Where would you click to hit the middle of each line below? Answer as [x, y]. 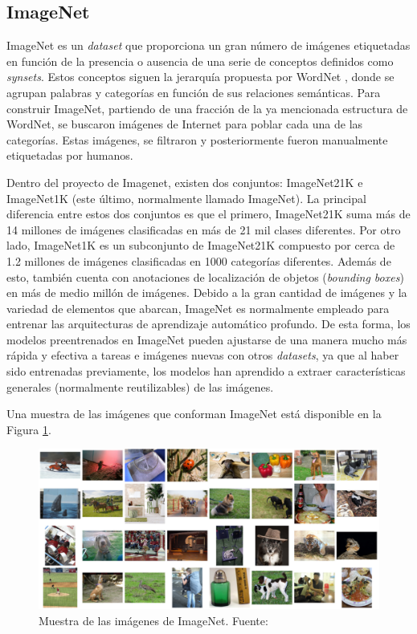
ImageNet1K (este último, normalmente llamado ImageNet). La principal [186, 198]
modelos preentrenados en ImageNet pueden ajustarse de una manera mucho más [207, 339]
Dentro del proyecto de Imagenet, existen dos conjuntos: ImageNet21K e [185, 182]
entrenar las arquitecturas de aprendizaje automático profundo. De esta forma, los [208, 324]
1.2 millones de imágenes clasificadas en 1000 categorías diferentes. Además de [199, 260]
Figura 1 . [29, 429]
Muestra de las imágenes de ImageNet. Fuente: [153, 621]
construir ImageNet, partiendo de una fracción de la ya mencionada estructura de [207, 108]
